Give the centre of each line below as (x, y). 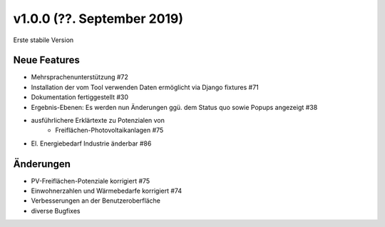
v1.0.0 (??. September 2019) (98, 19)
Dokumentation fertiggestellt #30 (79, 97)
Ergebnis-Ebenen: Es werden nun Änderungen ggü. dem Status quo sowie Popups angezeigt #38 (174, 107)
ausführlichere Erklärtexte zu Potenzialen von (98, 121)
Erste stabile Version (43, 40)
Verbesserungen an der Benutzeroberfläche (96, 201)
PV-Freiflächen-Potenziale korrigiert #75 (91, 181)
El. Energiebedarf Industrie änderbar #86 (91, 143)
